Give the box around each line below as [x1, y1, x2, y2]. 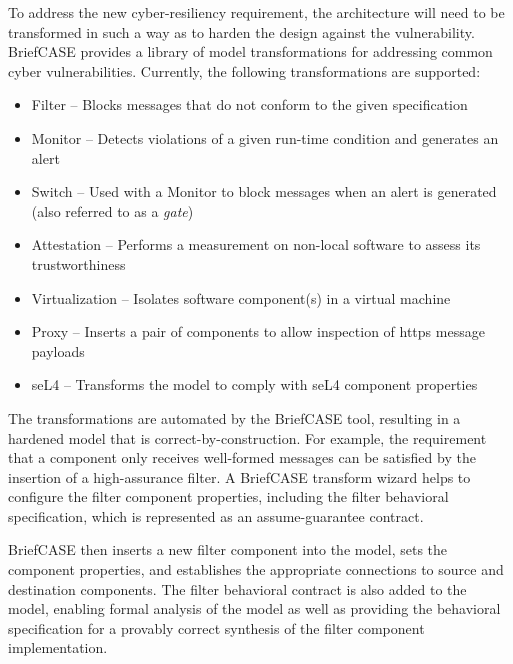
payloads [31, 340, 85, 361]
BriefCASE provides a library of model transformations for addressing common [8, 41, 493, 62]
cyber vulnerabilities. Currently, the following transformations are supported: [8, 60, 481, 81]
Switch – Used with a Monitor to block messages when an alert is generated [31, 181, 497, 202]
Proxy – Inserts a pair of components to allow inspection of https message [31, 321, 485, 342]
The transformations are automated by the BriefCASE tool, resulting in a [8, 407, 461, 428]
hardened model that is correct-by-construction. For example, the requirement [8, 427, 487, 448]
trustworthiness [31, 253, 126, 274]
